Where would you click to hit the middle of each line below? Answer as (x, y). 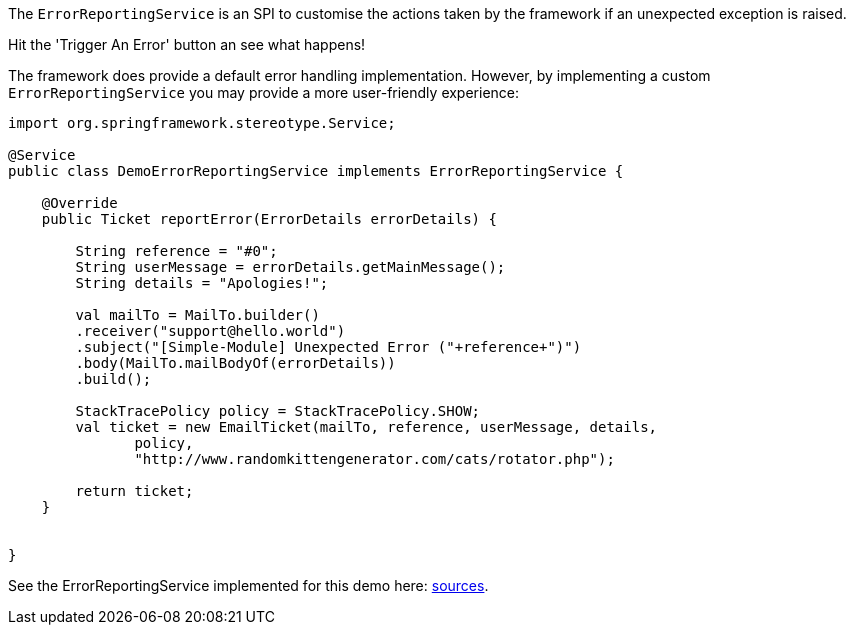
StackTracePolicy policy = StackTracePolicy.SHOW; (278, 411)
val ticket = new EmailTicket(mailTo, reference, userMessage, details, (366, 427)
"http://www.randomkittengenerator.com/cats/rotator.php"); (374, 459)
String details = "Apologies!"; (202, 283)
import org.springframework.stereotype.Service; (202, 123)
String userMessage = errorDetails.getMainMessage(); (290, 267)
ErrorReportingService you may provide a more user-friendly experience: (264, 92)
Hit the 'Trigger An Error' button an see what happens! (187, 44)
